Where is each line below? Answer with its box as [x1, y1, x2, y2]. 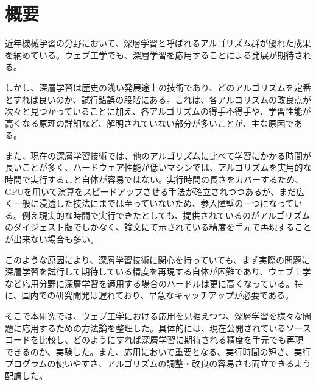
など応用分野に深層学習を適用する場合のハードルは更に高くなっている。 [5, 277, 295, 289]
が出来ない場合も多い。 [5, 233, 99, 245]
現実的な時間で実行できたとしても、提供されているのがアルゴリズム [38, 208, 311, 221]
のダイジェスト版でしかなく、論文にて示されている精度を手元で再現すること [5, 221, 312, 233]
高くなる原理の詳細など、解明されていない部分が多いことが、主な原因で [5, 116, 294, 129]
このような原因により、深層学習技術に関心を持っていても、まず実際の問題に [5, 253, 310, 266]
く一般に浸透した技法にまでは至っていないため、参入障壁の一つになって [5, 197, 294, 210]
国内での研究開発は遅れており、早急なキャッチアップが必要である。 [21, 289, 294, 302]
